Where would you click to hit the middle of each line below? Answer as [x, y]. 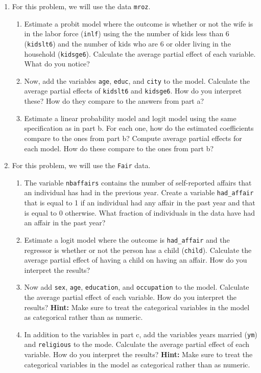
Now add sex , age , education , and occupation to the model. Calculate [137, 287]
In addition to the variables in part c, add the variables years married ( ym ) [141, 334]
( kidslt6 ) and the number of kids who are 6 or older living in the [127, 43]
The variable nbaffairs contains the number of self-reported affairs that [138, 182]
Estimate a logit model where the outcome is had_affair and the [127, 239]
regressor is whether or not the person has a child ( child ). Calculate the [138, 250]
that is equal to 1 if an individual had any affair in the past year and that [140, 203]
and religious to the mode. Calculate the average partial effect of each [137, 344]
